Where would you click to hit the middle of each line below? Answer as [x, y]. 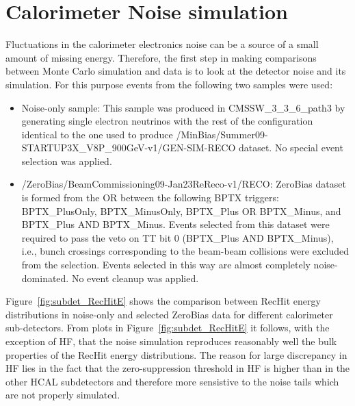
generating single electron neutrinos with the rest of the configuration [167, 121]
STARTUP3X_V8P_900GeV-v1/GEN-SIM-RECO [129, 148]
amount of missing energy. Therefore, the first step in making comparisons [161, 57]
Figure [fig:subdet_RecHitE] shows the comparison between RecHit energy [163, 301]
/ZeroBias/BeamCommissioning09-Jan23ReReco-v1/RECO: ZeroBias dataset [184, 184]
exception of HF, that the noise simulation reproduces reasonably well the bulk [171, 341]
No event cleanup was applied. [135, 278]
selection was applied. [67, 161]
